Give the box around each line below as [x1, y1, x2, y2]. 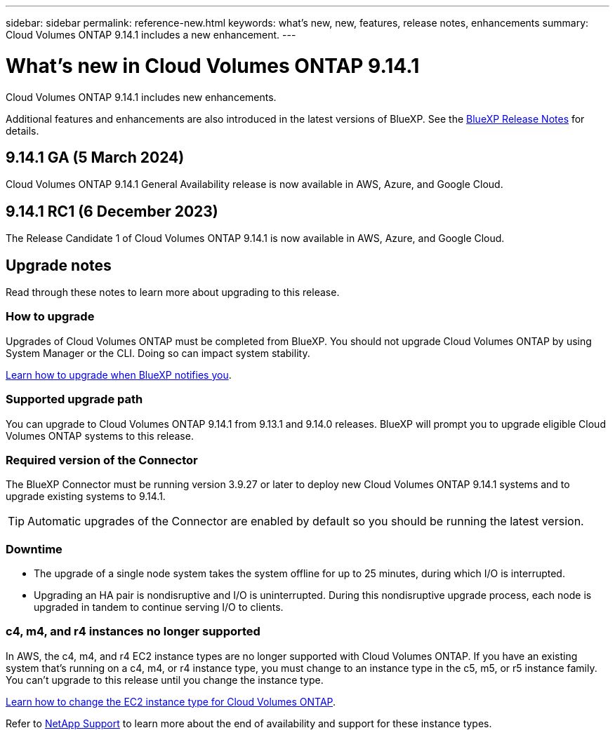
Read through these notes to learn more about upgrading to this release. [6, 286, 340, 299]
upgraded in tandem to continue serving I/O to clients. [34, 601, 284, 614]
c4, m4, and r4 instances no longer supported [6, 624, 260, 639]
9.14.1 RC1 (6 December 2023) [6, 202, 218, 220]
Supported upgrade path [6, 392, 143, 407]
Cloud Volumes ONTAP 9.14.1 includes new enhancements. [6, 90, 277, 103]
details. [6, 124, 39, 137]
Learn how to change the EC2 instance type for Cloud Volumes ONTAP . [6, 695, 336, 708]
